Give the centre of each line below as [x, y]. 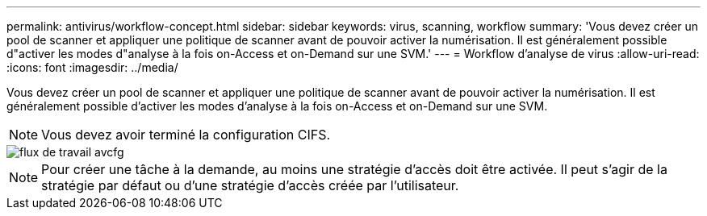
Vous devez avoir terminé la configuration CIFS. [186, 135]
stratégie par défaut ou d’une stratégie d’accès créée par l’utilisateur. [250, 185]
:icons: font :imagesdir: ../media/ [92, 67]
